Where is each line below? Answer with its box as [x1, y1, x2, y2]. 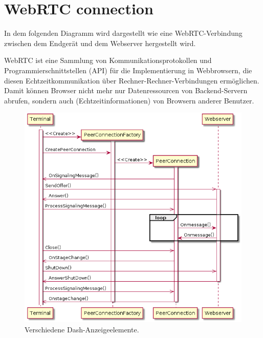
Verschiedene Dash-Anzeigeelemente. [25, 324, 139, 334]
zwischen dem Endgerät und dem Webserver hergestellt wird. [4, 37, 196, 48]
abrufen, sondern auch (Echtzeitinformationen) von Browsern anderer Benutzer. [4, 95, 254, 105]
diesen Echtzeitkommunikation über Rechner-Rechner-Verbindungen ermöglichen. [4, 75, 259, 86]
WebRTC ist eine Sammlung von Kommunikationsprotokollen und [4, 55, 212, 66]
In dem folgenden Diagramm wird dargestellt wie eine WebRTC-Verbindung [4, 28, 243, 38]
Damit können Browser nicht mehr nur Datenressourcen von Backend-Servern [4, 85, 248, 96]
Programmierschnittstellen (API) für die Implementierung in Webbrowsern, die [4, 65, 252, 75]
